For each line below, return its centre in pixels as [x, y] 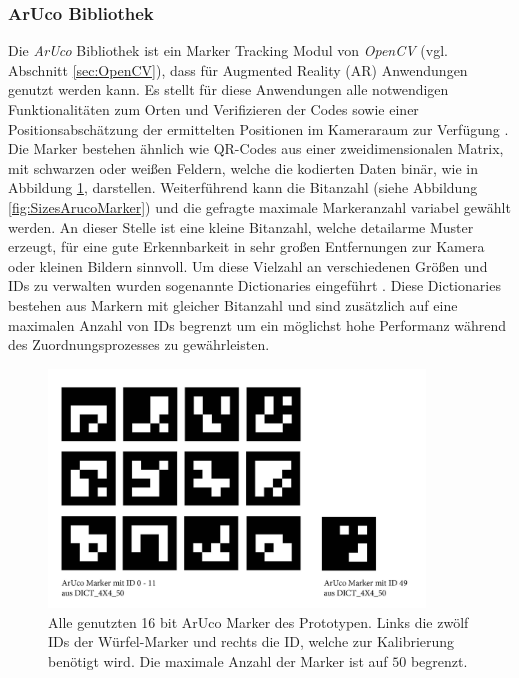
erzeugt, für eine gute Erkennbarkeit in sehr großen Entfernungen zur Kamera [246, 246]
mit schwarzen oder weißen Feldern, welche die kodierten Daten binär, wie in [243, 167]
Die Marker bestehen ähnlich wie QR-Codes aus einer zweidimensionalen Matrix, [256, 148]
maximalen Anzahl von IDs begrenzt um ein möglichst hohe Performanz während [257, 324]
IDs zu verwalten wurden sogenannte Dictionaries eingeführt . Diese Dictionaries [254, 285]
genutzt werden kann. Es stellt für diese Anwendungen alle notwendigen [228, 89]
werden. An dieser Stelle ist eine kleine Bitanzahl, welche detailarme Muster [241, 226]
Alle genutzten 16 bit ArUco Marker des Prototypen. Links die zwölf [258, 621]
